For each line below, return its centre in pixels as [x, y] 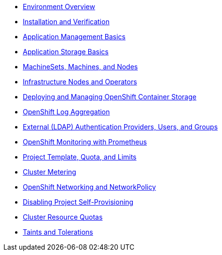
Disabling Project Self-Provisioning [78, 202]
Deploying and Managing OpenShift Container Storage [110, 97]
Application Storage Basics [66, 52]
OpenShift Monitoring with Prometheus [85, 142]
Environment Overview [59, 7]
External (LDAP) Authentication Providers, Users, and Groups [120, 127]
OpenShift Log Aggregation [66, 112]
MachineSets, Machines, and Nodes [80, 67]
